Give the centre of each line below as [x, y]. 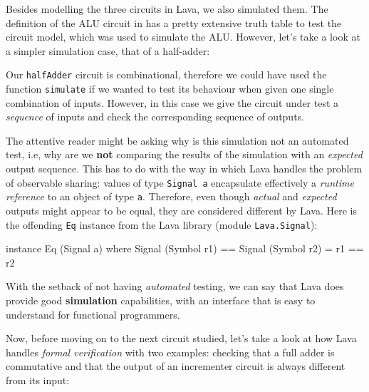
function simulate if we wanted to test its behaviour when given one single [170, 89]
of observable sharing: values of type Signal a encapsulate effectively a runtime [180, 182]
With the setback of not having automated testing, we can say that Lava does [175, 286]
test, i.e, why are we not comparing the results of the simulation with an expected [184, 154]
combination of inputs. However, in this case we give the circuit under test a [172, 102]
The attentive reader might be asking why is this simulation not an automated [177, 140]
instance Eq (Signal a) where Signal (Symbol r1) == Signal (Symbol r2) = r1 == [185, 248]
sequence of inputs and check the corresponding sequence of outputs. [155, 117]
